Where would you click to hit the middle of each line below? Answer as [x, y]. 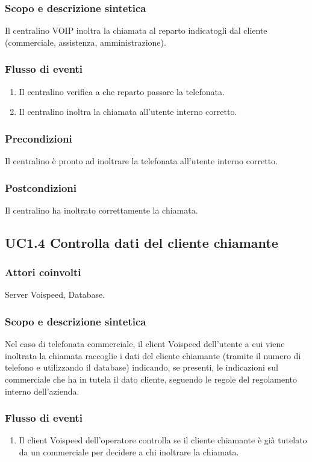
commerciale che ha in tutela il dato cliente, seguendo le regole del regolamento [151, 379]
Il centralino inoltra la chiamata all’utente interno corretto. [128, 112]
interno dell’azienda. [42, 391]
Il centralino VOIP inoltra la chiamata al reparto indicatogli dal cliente [136, 30]
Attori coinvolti [43, 272]
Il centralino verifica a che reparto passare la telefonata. [122, 91]
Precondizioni [39, 138]
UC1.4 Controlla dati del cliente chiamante [142, 242]
